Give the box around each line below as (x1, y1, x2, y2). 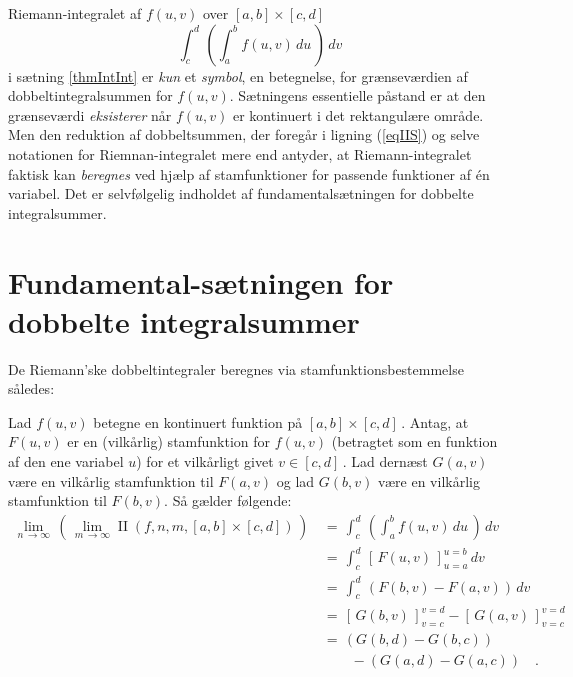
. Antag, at (401, 411, 469, 432)
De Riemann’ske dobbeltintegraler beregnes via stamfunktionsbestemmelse (8, 358, 464, 379)
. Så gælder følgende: (164, 490, 292, 511)
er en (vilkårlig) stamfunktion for (67, 431, 271, 452)
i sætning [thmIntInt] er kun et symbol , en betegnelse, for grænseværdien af (8, 65, 468, 86)
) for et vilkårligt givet (136, 451, 274, 472)
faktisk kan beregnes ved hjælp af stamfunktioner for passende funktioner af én (8, 163, 490, 184)
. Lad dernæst (342, 451, 428, 472)
